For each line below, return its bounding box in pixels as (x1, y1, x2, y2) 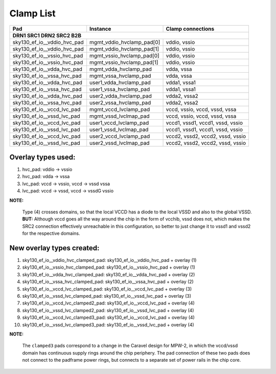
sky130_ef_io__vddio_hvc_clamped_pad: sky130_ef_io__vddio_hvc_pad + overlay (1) (22, 257, 197, 263)
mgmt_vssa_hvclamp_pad (89, 72, 151, 79)
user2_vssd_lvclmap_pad (89, 139, 150, 146)
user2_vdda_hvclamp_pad (89, 92, 152, 99)
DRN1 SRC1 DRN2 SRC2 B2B (12, 32, 82, 39)
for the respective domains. (22, 230, 80, 236)
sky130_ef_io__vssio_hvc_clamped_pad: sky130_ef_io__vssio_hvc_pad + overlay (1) (22, 264, 195, 271)
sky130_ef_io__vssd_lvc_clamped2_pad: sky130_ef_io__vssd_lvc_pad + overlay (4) (22, 307, 194, 313)
